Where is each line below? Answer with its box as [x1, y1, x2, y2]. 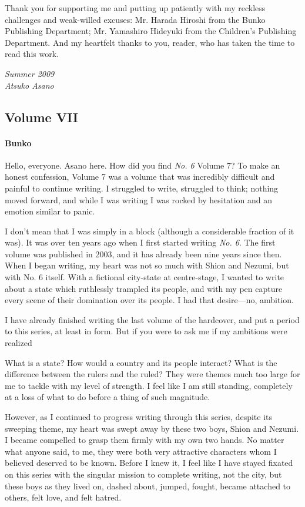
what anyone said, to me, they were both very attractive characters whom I [5, 445, 277, 457]
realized [5, 337, 32, 349]
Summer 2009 [5, 67, 55, 79]
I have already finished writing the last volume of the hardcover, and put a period [5, 313, 300, 325]
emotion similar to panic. [5, 205, 95, 217]
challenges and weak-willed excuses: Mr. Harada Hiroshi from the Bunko [5, 13, 266, 25]
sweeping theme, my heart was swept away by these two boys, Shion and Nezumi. [5, 422, 299, 434]
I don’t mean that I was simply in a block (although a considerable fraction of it [5, 224, 294, 237]
